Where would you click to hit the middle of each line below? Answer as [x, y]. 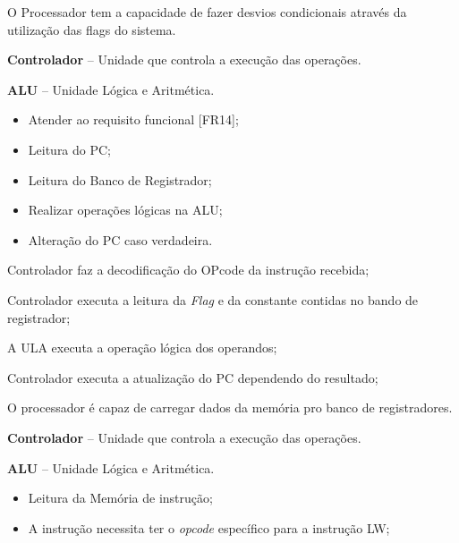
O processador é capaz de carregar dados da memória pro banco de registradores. [230, 407]
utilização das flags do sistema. [92, 29]
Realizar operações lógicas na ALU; [125, 210]
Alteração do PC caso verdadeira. [120, 239]
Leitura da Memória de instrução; [120, 498]
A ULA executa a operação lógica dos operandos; [142, 348]
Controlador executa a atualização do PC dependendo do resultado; [193, 377]
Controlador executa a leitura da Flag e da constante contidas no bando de [213, 299]
